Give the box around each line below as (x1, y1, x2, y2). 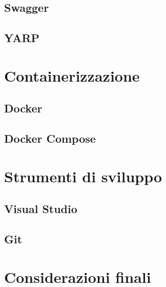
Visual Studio (4, 201, 77, 217)
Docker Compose (4, 130, 96, 146)
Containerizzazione (4, 65, 140, 86)
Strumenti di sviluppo (4, 165, 162, 186)
